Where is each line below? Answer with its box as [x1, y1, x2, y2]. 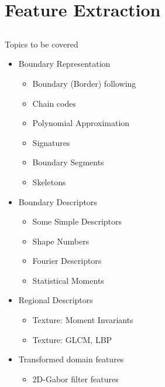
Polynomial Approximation [32, 117, 130, 129]
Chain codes [32, 97, 76, 109]
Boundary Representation [18, 57, 111, 70]
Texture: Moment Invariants [32, 314, 133, 326]
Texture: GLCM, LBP [32, 333, 112, 345]
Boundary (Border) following [32, 77, 136, 89]
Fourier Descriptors [32, 254, 102, 267]
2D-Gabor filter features [32, 372, 119, 385]
